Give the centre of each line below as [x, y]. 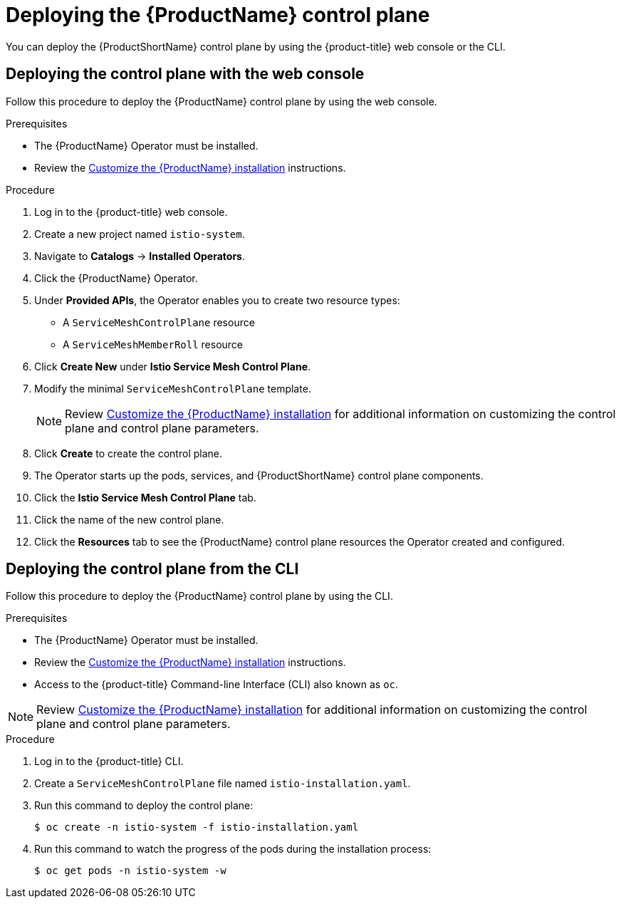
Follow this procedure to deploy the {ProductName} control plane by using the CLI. [199, 596]
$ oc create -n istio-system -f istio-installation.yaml [197, 827]
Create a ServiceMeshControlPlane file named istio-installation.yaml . [223, 784]
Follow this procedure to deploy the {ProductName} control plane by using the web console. [221, 101]
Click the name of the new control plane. [129, 519]
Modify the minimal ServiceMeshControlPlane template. [173, 388]
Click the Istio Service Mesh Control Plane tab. [145, 497]
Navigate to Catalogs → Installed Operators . [140, 256]
